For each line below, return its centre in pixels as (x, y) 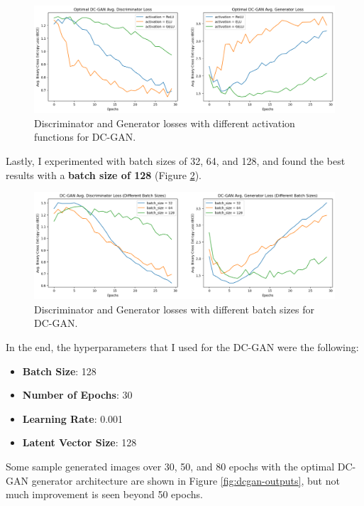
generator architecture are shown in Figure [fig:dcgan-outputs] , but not (186, 480)
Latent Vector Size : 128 (79, 442)
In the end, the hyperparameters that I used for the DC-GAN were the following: (182, 347)
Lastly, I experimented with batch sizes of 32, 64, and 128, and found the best (176, 160)
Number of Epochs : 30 (77, 395)
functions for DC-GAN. (85, 137)
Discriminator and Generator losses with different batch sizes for (174, 309)
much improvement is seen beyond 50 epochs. (104, 494)
